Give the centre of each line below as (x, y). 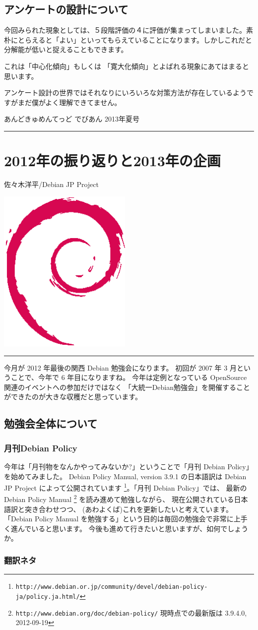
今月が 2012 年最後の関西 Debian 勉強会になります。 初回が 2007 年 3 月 (120, 367)
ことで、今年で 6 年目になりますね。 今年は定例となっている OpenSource (129, 377)
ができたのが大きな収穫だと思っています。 (73, 397)
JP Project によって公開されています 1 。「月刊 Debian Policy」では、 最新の (126, 487)
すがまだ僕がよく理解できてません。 (63, 102)
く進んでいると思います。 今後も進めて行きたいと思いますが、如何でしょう (126, 528)
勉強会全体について (51, 423)
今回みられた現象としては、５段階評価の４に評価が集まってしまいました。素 (129, 30)
